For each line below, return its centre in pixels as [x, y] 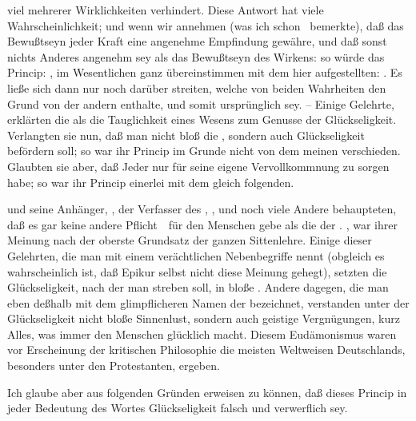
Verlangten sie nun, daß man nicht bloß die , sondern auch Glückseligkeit [186, 135]
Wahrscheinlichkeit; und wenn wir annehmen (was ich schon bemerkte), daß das [206, 25]
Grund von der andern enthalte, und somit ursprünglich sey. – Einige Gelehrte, [201, 103]
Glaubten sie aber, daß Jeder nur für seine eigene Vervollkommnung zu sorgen [198, 166]
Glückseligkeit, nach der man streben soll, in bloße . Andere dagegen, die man [198, 287]
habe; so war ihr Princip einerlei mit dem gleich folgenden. [151, 182]
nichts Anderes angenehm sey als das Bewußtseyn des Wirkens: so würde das [196, 56]
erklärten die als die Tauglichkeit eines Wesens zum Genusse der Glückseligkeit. [202, 119]
